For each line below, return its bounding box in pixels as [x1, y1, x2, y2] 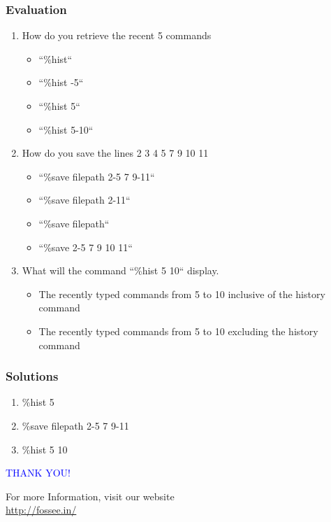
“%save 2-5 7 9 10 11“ [38, 239, 133, 254]
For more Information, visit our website [6, 488, 175, 503]
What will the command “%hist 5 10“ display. [22, 263, 219, 278]
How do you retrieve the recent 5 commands [22, 28, 212, 43]
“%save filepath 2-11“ [38, 192, 131, 207]
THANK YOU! [6, 465, 71, 480]
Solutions [6, 367, 59, 385]
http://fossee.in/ [6, 502, 77, 517]
